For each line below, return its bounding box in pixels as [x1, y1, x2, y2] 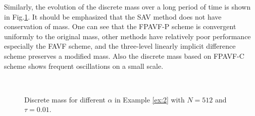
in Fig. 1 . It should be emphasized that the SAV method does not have [4, 11, 222, 22]
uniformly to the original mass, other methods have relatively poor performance [4, 31, 251, 41]
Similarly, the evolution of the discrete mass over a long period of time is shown [4, 2, 251, 12]
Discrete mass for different [24, 94, 106, 104]
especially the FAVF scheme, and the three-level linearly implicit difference [4, 41, 236, 51]
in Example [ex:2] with [115, 94, 185, 104]
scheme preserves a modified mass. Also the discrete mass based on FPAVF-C [4, 50, 244, 61]
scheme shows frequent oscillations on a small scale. [4, 60, 164, 71]
